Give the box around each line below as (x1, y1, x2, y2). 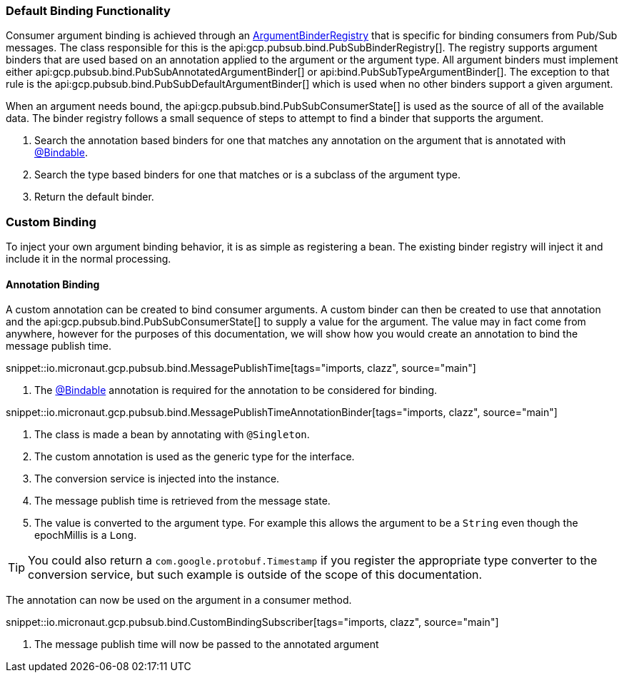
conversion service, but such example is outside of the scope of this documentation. (28, 567, 483, 582)
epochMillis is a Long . (34, 529, 137, 542)
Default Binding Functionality (6, 4, 171, 18)
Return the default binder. (34, 191, 154, 203)
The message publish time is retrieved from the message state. (34, 495, 331, 507)
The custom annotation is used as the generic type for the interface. (34, 450, 355, 463)
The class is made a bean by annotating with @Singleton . (34, 428, 310, 441)
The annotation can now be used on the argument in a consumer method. (6, 594, 352, 607)
